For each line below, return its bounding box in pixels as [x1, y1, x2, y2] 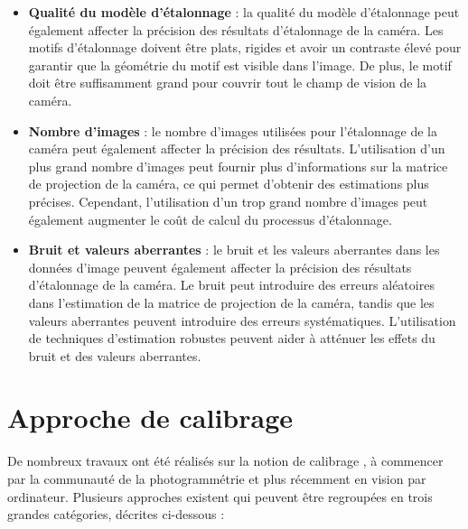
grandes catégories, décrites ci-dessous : [7, 505, 225, 524]
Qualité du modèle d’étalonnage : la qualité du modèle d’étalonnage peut [28, 3, 460, 21]
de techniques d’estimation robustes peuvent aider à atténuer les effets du [28, 329, 435, 348]
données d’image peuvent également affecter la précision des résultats [28, 257, 412, 276]
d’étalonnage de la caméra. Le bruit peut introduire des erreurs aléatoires [28, 275, 435, 294]
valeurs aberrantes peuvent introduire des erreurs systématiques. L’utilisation [28, 311, 456, 329]
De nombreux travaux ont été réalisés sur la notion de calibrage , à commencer [7, 451, 444, 470]
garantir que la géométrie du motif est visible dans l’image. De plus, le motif [28, 55, 452, 74]
